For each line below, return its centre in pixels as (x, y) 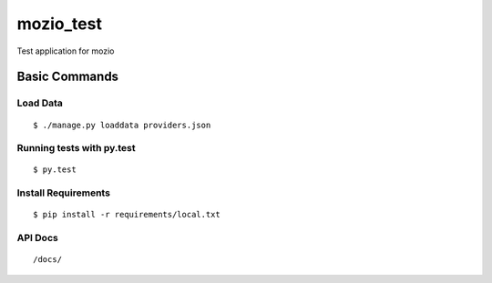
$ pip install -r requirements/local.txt (127, 215)
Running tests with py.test (76, 148)
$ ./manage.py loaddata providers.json (122, 125)
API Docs (37, 238)
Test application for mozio (66, 51)
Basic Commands (67, 77)
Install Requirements (64, 193)
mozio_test (59, 24)
